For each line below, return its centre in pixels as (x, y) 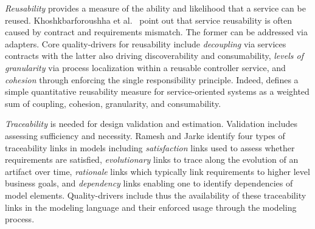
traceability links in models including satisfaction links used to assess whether (150, 147)
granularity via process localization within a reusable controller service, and (145, 67)
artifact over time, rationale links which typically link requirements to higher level (157, 171)
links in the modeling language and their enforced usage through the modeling (151, 207)
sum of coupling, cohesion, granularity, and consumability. (113, 103)
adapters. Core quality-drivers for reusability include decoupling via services (146, 43)
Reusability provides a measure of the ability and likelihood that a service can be (155, 8)
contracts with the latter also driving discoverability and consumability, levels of (154, 56)
